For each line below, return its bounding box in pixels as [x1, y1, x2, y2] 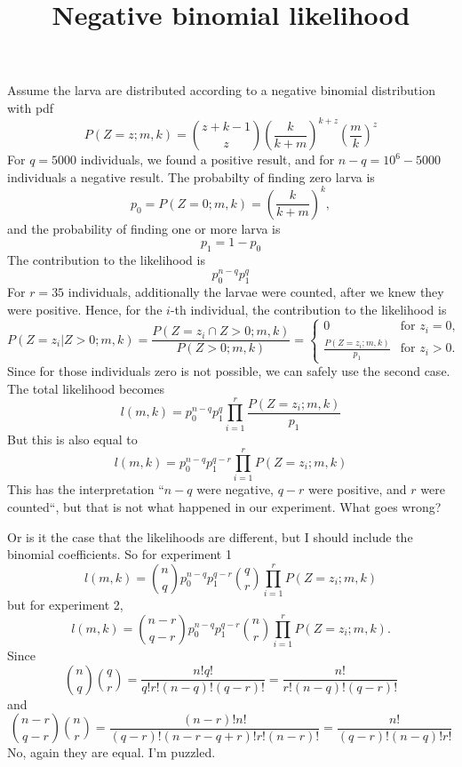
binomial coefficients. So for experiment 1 [7, 545, 232, 563]
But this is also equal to [7, 429, 138, 448]
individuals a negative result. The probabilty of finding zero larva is [7, 167, 375, 186]
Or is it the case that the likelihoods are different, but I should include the [7, 527, 413, 546]
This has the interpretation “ [7, 480, 164, 499]
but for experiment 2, [7, 595, 123, 614]
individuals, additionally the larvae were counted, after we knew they [68, 282, 444, 300]
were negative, [196, 480, 274, 499]
